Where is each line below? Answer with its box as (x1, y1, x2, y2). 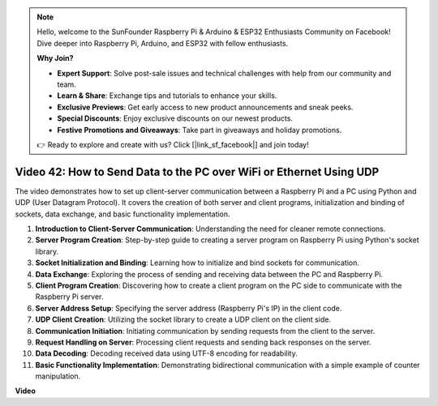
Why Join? (36, 53, 74, 63)
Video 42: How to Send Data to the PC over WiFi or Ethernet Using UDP (15, 165, 380, 178)
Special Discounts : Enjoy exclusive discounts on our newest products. (57, 113, 294, 123)
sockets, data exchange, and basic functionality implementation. (15, 209, 230, 219)
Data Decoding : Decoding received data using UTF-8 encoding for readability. (35, 348, 298, 358)
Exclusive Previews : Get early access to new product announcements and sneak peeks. (57, 102, 354, 112)
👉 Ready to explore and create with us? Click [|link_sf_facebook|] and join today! (36, 139, 309, 149)
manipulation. (35, 371, 81, 381)
